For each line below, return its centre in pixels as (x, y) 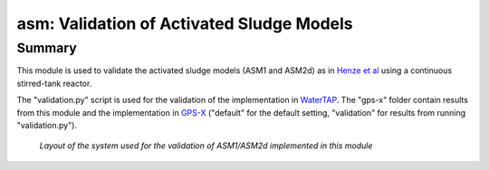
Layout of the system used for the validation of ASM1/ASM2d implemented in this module (206, 146)
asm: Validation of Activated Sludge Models (185, 24)
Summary (47, 48)
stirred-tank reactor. (54, 83)
